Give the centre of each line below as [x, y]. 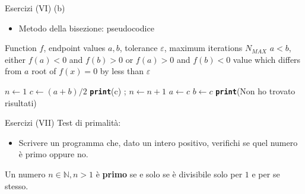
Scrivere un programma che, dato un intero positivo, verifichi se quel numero [158, 142]
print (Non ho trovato [255, 90]
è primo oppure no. [53, 154]
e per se [266, 174]
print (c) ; [108, 90]
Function [21, 48]
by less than [122, 71]
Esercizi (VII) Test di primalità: [63, 123]
